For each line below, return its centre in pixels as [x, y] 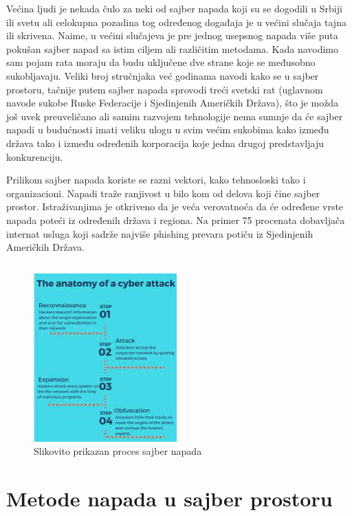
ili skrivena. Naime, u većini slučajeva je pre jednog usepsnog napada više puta [172, 35]
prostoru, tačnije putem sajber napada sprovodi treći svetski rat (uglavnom [165, 89]
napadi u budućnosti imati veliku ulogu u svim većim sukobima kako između [168, 130]
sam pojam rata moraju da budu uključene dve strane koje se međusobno [161, 62]
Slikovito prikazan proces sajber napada [118, 451]
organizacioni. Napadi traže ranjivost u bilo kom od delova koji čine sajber [163, 193]
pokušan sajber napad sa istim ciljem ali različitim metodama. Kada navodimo [173, 48]
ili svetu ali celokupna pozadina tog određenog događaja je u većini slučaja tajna [176, 22]
